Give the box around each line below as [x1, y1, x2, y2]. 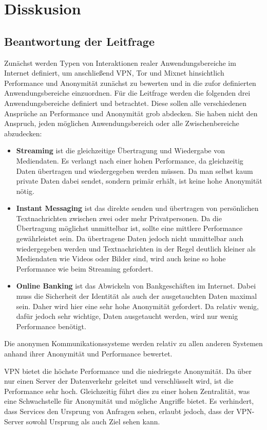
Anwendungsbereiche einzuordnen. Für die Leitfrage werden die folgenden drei [4, 87, 251, 98]
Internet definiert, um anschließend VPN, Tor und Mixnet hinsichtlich [4, 67, 224, 78]
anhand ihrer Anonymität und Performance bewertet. [4, 348, 173, 359]
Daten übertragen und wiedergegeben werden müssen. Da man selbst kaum [16, 165, 253, 176]
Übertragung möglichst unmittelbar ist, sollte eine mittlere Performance [16, 223, 243, 234]
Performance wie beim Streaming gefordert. [16, 263, 154, 274]
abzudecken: [4, 128, 42, 138]
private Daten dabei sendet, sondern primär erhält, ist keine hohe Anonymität [16, 175, 262, 186]
